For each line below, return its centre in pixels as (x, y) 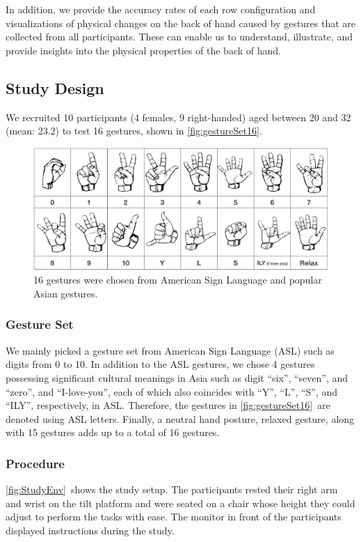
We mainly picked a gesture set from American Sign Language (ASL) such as (170, 350)
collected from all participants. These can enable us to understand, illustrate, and (179, 37)
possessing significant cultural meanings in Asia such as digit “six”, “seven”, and (177, 377)
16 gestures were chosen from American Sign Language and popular (178, 280)
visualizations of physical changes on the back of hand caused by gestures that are (181, 23)
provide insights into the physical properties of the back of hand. (143, 50)
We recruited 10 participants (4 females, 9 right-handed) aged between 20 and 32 (178, 117)
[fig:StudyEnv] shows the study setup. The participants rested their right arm (172, 489)
